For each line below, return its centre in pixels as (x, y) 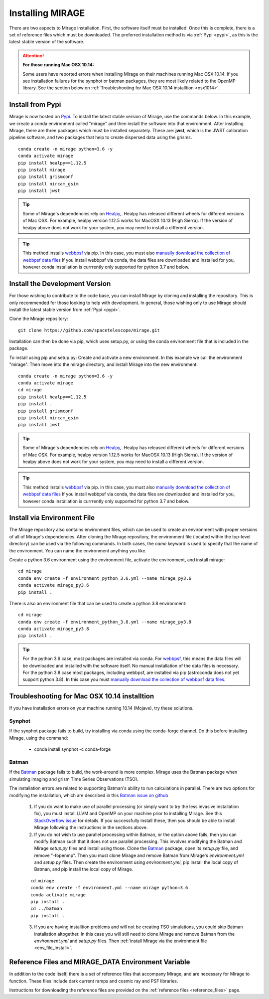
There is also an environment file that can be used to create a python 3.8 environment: (98, 603)
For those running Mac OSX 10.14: (58, 65)
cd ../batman (46, 909)
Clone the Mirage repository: (39, 319)
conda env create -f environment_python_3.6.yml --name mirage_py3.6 (105, 578)
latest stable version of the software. (47, 42)
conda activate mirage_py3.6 (54, 585)
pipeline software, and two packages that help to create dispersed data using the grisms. (101, 138)
